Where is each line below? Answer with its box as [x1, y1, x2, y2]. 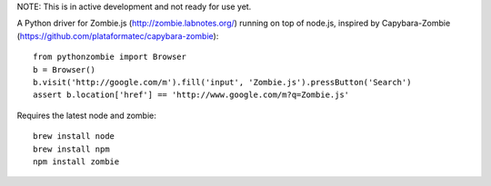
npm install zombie [33, 156, 120, 167]
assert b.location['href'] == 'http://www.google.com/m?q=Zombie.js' [33, 90, 350, 100]
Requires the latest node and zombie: [16, 110, 156, 121]
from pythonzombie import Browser [33, 52, 186, 63]
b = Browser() [33, 64, 95, 74]
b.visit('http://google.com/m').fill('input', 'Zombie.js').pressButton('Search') [33, 77, 412, 87]
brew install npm [33, 143, 110, 154]
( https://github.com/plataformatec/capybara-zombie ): [16, 30, 219, 41]
